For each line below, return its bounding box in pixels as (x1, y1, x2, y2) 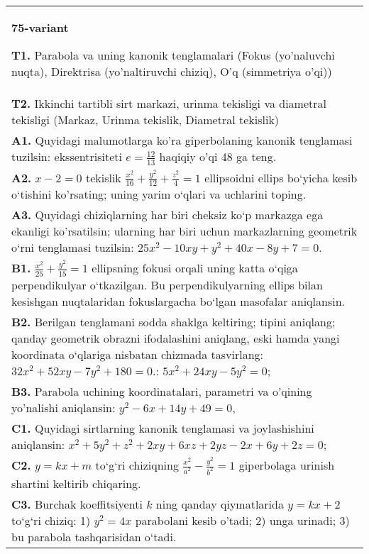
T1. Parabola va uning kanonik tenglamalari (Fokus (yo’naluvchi (11, 47, 335, 63)
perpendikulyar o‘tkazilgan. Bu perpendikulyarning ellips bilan (11, 276, 323, 293)
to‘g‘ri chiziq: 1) (11, 511, 91, 528)
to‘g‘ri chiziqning (95, 456, 179, 473)
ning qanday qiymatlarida (155, 495, 284, 512)
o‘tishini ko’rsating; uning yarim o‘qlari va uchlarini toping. (11, 186, 307, 203)
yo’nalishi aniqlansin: (11, 399, 116, 416)
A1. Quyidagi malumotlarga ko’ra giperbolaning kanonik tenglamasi (11, 132, 353, 148)
